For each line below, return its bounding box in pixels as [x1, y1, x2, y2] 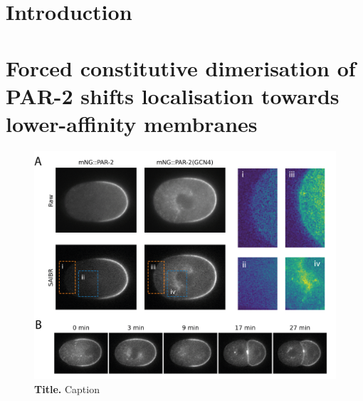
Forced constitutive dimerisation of [6, 53, 356, 82]
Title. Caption [34, 381, 100, 396]
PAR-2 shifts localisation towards [6, 81, 340, 110]
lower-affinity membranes [6, 108, 258, 138]
